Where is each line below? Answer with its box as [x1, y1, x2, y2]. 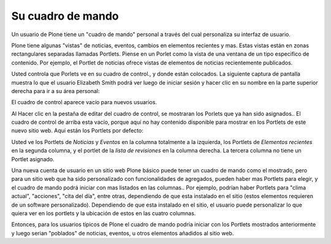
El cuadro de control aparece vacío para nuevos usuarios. [11, 99, 158, 106]
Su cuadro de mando [11, 9, 119, 23]
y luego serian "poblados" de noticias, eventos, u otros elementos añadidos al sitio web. [11, 229, 234, 237]
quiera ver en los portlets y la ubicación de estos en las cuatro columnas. [11, 209, 196, 217]
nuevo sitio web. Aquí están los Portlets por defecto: [11, 127, 143, 134]
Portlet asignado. [11, 155, 55, 162]
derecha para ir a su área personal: [11, 87, 100, 94]
